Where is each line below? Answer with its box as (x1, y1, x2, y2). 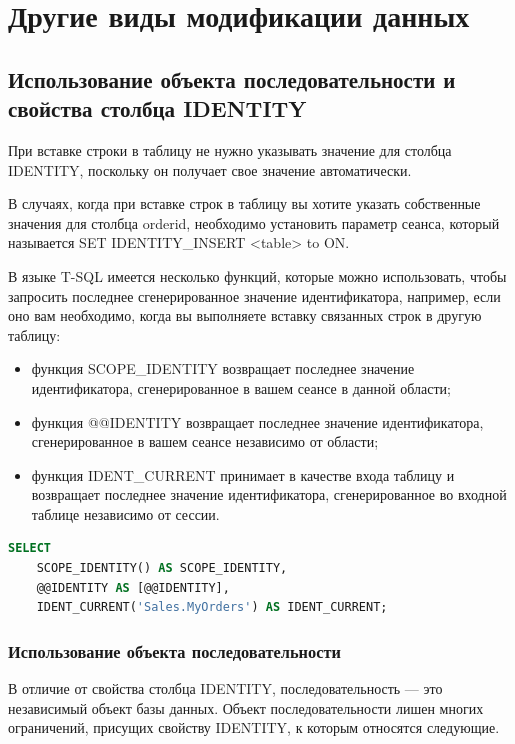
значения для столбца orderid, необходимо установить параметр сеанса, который (8, 212, 500, 233)
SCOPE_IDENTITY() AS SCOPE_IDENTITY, (36, 561, 288, 576)
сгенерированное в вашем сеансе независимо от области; (31, 431, 379, 452)
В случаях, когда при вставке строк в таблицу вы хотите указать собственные (8, 193, 481, 214)
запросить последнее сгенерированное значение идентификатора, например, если (8, 285, 501, 306)
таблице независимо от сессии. (31, 503, 220, 524)
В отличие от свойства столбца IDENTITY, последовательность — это (8, 678, 443, 699)
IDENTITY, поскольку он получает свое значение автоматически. (8, 159, 412, 180)
